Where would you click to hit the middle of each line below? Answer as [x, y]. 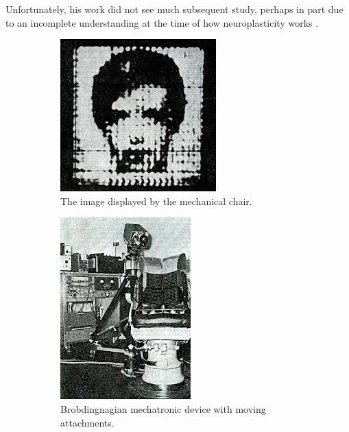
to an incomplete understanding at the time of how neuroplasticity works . [162, 22]
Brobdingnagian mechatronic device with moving [163, 408]
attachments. [87, 422]
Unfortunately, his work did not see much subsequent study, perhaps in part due [174, 9]
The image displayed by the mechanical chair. [156, 201]
